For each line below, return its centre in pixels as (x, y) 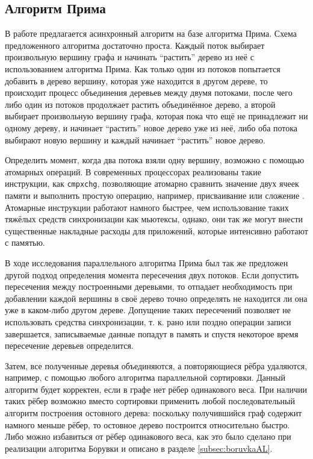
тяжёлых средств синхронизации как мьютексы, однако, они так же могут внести (154, 219)
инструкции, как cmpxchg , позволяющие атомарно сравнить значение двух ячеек (152, 183)
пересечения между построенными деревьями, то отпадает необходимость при (149, 286)
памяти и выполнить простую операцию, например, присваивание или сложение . (155, 195)
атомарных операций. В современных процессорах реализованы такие (133, 171)
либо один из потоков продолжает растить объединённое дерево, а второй (140, 104)
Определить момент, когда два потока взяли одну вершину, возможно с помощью (155, 160)
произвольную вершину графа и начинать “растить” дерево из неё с (129, 57)
